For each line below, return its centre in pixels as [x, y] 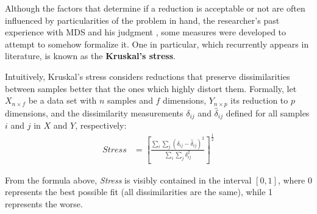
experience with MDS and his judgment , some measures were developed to [146, 32]
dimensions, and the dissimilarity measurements [94, 112]
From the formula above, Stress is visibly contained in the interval [128, 180]
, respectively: [101, 125]
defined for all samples [268, 112]
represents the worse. [44, 203]
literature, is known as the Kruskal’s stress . [90, 56]
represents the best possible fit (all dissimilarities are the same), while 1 [139, 192]
